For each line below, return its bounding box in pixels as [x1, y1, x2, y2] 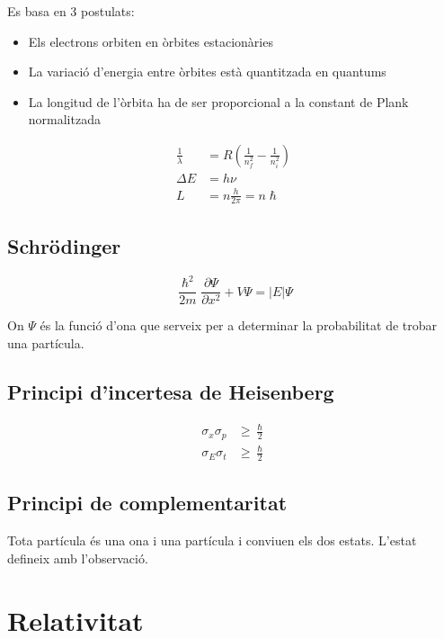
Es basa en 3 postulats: [7, 2, 135, 20]
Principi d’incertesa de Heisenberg [7, 377, 334, 405]
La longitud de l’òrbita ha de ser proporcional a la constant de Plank [28, 92, 409, 111]
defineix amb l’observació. [7, 548, 148, 567]
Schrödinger [7, 231, 121, 259]
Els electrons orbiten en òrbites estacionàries [28, 31, 273, 50]
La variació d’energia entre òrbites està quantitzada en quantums [28, 62, 386, 81]
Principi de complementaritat [7, 489, 288, 517]
